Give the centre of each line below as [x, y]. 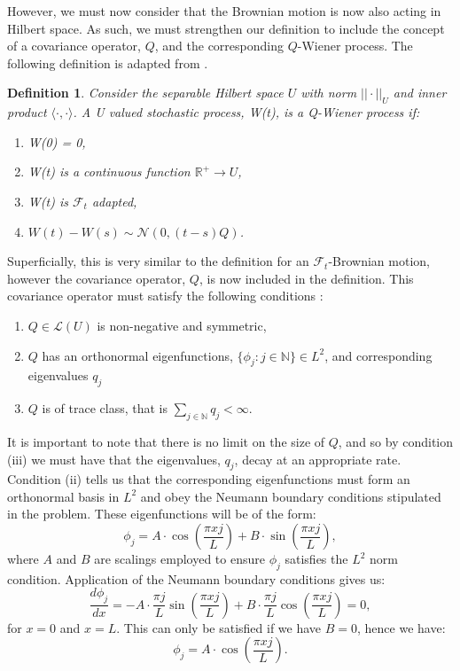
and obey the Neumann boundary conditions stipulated [291, 496]
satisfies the [316, 559]
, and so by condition [396, 441]
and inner [420, 93]
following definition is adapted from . [108, 62]
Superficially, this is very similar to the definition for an [158, 261]
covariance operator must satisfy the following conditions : [165, 296]
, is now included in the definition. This [306, 278]
